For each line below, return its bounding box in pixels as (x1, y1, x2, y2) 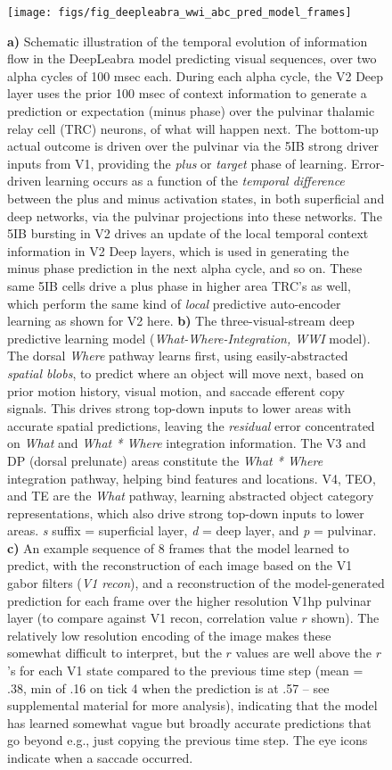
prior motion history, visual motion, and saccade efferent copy (7, 381, 345, 400)
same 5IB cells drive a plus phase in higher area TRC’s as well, (7, 276, 351, 294)
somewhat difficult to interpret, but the (7, 643, 222, 662)
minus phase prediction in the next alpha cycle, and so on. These (7, 259, 363, 277)
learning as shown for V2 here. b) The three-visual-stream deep (7, 311, 355, 330)
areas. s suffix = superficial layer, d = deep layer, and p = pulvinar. (7, 521, 377, 540)
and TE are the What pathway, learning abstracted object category (7, 486, 374, 505)
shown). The (311, 609, 380, 627)
